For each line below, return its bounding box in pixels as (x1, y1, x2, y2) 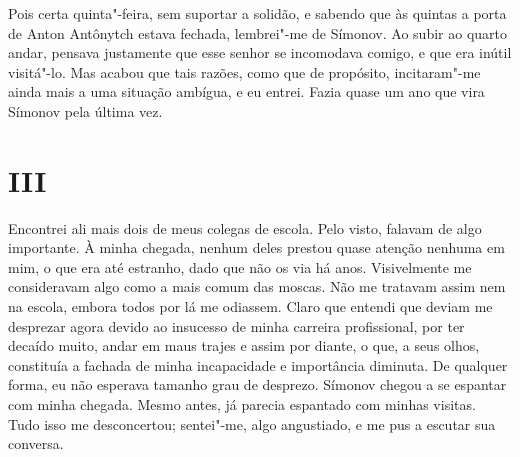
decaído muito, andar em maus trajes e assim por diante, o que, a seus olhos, (8, 335, 480, 356)
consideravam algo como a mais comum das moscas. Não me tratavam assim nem (8, 276, 506, 297)
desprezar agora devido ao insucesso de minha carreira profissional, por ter (8, 315, 465, 336)
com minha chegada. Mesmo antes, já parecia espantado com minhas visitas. (8, 394, 476, 415)
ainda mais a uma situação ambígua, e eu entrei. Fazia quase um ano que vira (8, 81, 485, 102)
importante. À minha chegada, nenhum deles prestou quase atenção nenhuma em (8, 237, 505, 258)
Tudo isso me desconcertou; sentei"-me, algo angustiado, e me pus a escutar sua (8, 413, 496, 434)
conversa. (8, 433, 64, 454)
